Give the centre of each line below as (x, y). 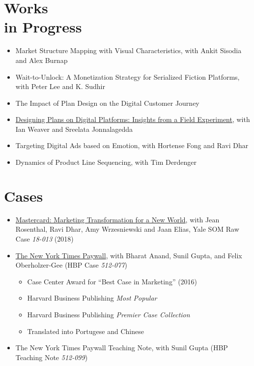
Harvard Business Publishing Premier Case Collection (109, 314)
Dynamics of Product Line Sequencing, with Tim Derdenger (106, 162)
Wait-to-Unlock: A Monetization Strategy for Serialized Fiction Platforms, (127, 76)
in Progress (43, 27)
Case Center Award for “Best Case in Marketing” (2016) (112, 281)
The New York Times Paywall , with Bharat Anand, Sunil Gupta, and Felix (129, 255)
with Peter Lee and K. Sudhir (60, 86)
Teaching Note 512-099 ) (52, 357)
